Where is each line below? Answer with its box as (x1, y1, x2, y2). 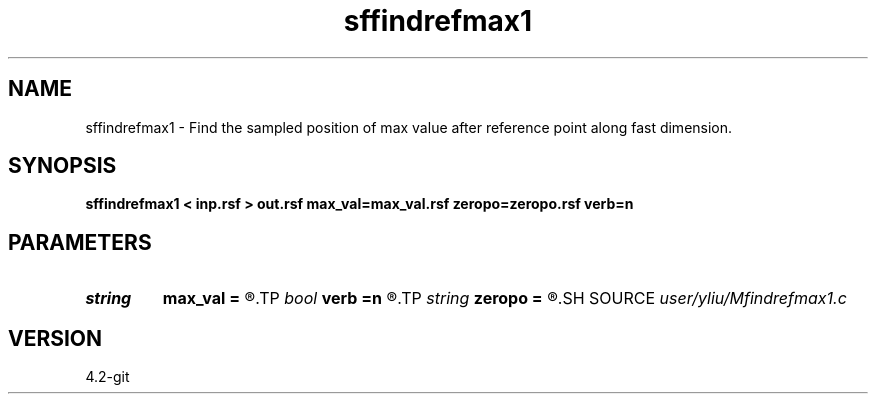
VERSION (8, 325, 103, 351)
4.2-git (85, 368, 130, 386)
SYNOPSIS (8, 153, 117, 179)
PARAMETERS (8, 229, 152, 255)
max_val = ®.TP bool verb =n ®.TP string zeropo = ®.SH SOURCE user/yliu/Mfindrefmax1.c (162, 288, 847, 309)
